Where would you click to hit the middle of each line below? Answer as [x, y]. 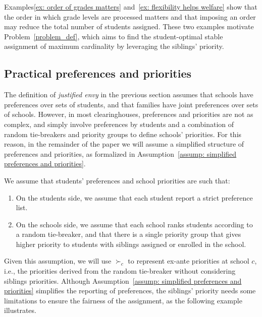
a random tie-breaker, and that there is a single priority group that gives [128, 234]
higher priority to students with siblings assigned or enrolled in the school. [131, 244]
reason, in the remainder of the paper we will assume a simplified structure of [124, 144]
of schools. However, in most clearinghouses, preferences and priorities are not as [129, 114]
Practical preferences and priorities [98, 73]
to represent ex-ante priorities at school [189, 261]
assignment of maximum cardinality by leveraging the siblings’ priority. [114, 46]
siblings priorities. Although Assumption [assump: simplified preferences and [123, 280]
